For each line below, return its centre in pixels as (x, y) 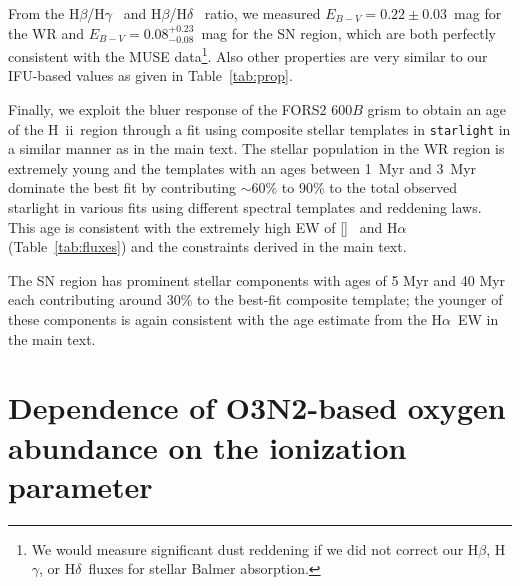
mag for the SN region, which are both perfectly (348, 32)
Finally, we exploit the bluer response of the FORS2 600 (180, 109)
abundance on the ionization (207, 446)
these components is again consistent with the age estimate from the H (225, 319)
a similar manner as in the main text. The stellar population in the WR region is (256, 148)
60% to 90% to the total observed (354, 187)
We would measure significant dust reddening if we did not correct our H (255, 548)
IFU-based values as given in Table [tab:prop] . (150, 75)
